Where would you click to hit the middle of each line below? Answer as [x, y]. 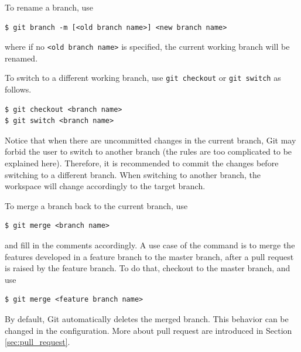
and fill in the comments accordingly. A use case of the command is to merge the [150, 245]
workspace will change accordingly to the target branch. [105, 186]
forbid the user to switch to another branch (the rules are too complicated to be [148, 151]
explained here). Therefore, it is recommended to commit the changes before [142, 163]
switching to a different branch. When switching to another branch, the [133, 174]
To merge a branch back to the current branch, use [96, 205]
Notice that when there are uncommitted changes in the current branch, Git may [150, 140]
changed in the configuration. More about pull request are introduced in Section [148, 330]
